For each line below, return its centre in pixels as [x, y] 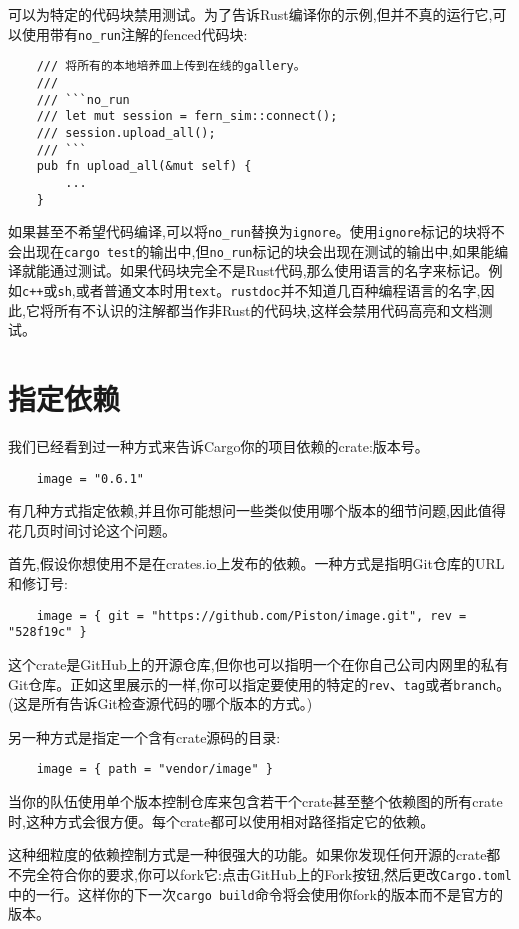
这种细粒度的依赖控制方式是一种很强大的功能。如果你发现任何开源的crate [247, 854]
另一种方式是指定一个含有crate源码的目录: [144, 736]
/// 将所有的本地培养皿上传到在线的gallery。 [171, 66]
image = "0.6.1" [90, 478]
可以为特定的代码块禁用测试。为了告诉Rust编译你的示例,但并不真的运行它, [250, 14]
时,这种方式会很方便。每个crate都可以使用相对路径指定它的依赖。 [221, 820]
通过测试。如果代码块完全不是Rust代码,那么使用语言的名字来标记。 [269, 270]
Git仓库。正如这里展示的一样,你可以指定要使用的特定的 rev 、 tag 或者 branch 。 [259, 683]
